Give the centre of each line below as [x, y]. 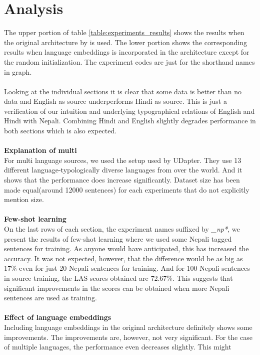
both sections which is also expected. [60, 131]
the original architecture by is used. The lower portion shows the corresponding [126, 42]
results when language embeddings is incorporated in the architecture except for [127, 52]
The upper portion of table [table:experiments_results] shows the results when [124, 32]
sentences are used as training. [50, 298]
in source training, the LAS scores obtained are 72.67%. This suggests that [118, 278]
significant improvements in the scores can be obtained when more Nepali [117, 288]
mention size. [24, 199]
